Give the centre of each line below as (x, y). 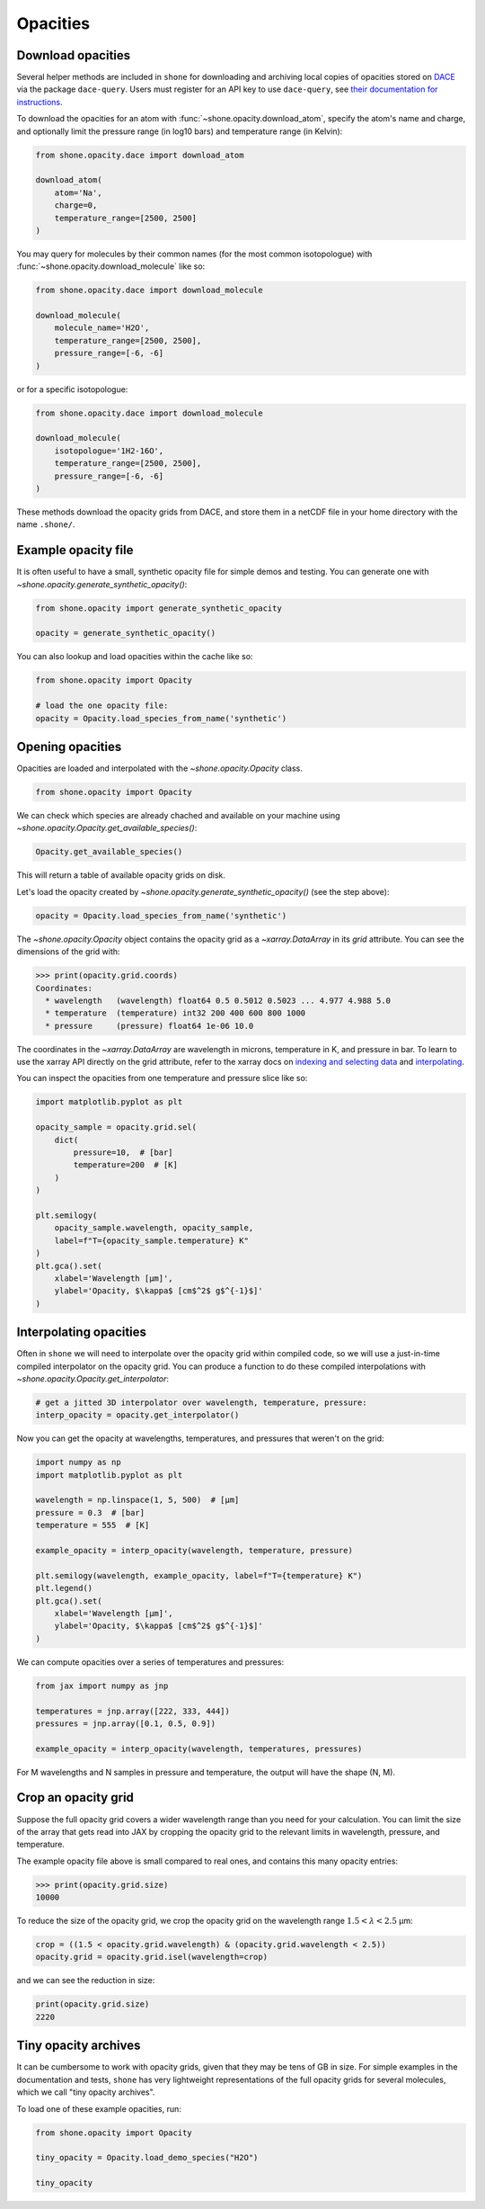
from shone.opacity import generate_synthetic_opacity (159, 608)
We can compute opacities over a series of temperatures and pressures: (150, 1662)
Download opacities (74, 55)
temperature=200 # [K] (126, 1165)
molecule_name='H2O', (102, 328)
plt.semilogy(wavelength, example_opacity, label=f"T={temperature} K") (199, 1575)
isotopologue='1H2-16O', (109, 451)
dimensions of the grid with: (68, 952)
